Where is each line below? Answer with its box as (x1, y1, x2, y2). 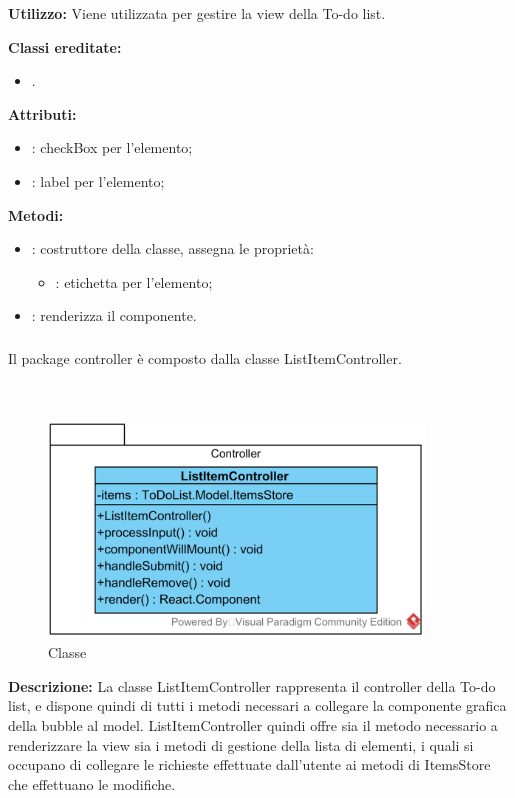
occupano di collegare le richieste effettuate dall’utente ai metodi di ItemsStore (8, 754, 491, 775)
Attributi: (8, 103, 77, 124)
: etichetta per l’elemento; (55, 271, 213, 292)
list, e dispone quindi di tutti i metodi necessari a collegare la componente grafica (8, 695, 507, 716)
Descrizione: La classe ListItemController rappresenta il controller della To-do (8, 675, 496, 696)
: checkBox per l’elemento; (31, 137, 193, 158)
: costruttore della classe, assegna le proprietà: (31, 238, 314, 259)
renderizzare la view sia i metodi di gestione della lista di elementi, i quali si (8, 734, 474, 755)
